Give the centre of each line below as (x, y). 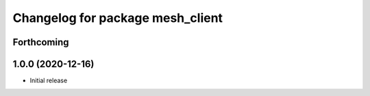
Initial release (49, 81)
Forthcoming (41, 42)
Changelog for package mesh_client (118, 18)
